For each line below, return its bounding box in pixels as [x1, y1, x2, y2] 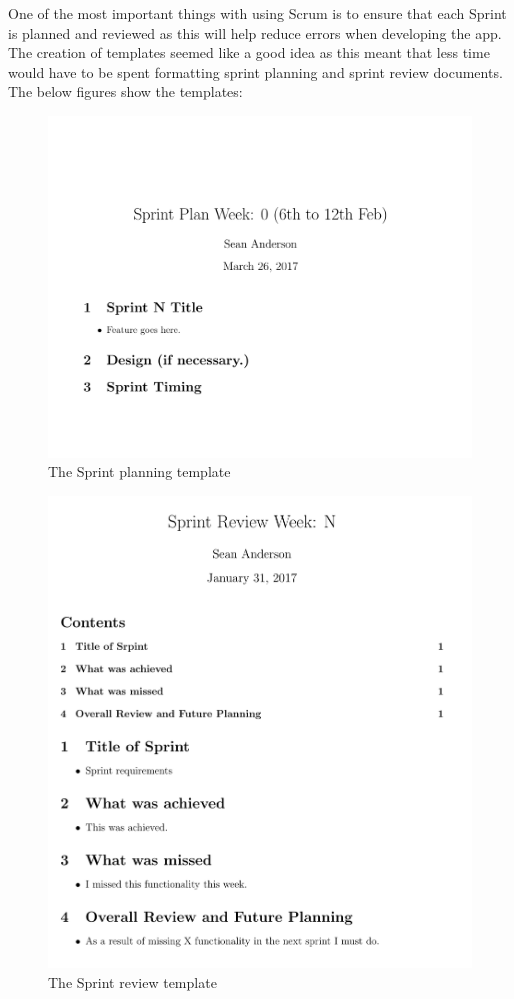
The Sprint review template [48, 971, 217, 992]
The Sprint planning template [48, 461, 231, 482]
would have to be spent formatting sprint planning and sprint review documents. [8, 61, 503, 82]
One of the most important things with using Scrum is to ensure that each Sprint [8, 3, 507, 23]
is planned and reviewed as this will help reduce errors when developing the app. [8, 22, 502, 43]
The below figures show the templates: [8, 81, 243, 102]
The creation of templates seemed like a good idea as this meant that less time [8, 42, 490, 63]
